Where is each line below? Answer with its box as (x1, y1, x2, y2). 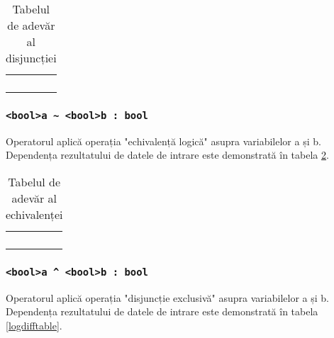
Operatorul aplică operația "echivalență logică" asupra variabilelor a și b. (6, 133, 321, 148)
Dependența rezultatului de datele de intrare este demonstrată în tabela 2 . (6, 147, 329, 162)
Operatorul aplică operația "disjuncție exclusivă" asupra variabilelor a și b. (6, 290, 329, 305)
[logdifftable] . (6, 317, 62, 332)
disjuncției (6, 50, 57, 66)
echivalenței (6, 205, 63, 222)
